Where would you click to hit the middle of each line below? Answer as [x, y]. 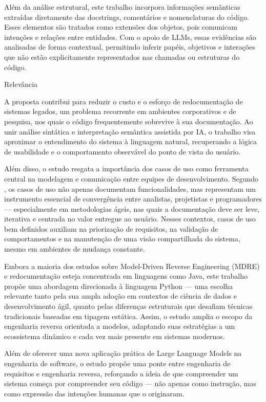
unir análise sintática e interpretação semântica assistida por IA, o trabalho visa [130, 131]
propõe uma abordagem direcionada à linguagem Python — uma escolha [119, 286]
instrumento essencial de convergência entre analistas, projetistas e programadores [133, 199]
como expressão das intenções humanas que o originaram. [94, 393]
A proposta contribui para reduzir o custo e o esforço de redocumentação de [124, 101]
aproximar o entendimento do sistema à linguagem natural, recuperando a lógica [131, 141]
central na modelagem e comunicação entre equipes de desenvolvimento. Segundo [131, 178]
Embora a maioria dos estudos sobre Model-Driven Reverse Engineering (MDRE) [132, 266]
